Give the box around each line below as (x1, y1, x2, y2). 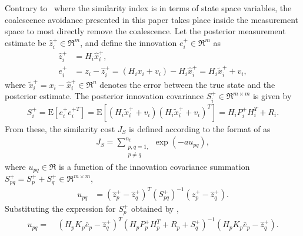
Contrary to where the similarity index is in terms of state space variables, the (5, 2, 292, 14)
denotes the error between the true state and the (99, 78, 275, 90)
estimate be (5, 36, 46, 48)
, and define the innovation (80, 36, 177, 48)
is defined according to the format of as (129, 122, 271, 135)
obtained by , (131, 202, 179, 215)
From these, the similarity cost (5, 122, 115, 135)
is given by (252, 90, 292, 102)
